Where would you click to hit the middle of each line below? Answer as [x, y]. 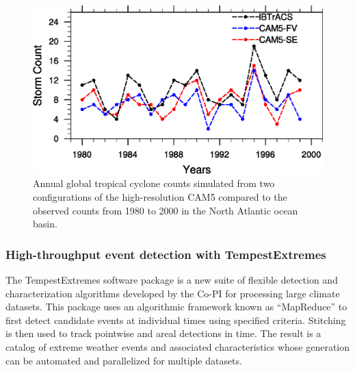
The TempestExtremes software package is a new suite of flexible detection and [172, 279]
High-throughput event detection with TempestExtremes [166, 254]
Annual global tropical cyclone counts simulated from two [154, 183]
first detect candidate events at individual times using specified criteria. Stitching [176, 320]
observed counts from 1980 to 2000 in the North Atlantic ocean [166, 210]
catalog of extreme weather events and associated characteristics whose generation [178, 346]
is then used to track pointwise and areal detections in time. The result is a [163, 333]
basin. [45, 224]
